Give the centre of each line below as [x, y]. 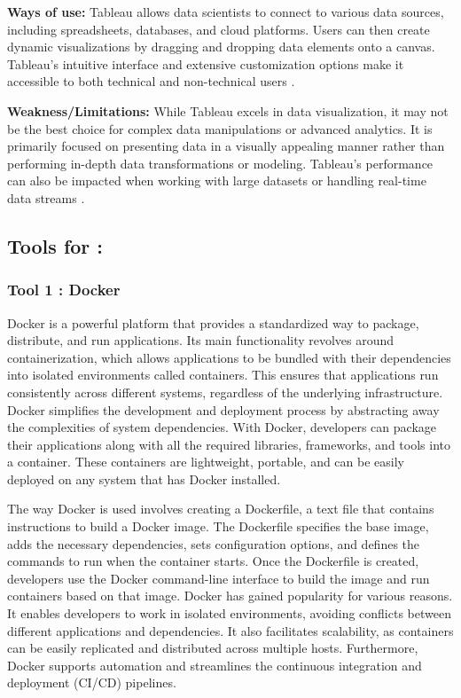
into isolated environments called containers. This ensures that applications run [223, 375]
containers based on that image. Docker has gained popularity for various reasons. [230, 596]
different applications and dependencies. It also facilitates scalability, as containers [230, 630]
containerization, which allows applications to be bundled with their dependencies [229, 357]
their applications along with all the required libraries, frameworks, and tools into [229, 444]
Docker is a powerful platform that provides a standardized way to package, [213, 322]
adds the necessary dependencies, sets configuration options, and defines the [214, 543]
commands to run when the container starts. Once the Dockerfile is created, [213, 561]
